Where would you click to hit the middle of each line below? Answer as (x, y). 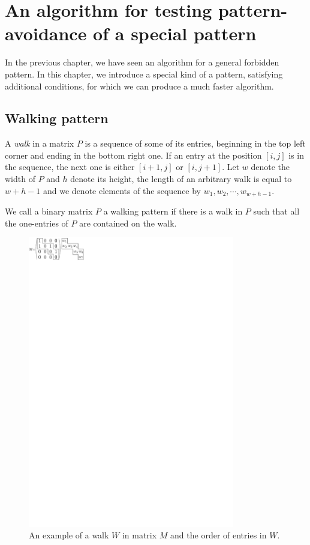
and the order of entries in (219, 535)
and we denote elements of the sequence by (122, 190)
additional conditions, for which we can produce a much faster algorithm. (139, 86)
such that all (276, 211)
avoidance (46, 33)
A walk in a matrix (40, 143)
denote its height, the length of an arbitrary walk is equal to (181, 179)
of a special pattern (175, 33)
